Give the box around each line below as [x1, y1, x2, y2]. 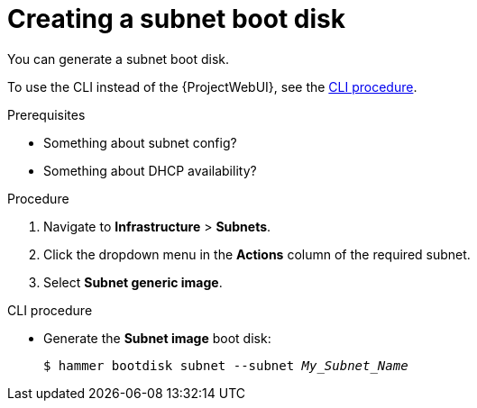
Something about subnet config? [43, 134, 237, 150]
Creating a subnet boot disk [7, 4, 345, 34]
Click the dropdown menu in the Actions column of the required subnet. [43, 246, 471, 262]
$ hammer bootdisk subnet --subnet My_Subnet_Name [43, 358, 408, 373]
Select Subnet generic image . [43, 274, 223, 290]
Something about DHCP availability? [43, 162, 257, 178]
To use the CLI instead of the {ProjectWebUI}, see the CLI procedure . [7, 78, 417, 95]
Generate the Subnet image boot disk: [43, 330, 271, 346]
